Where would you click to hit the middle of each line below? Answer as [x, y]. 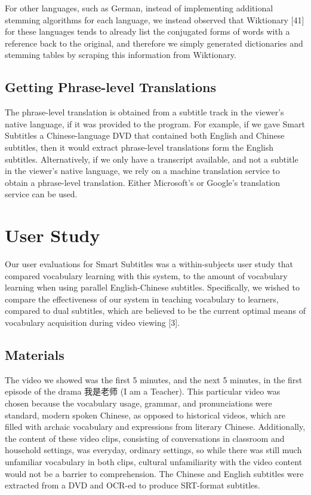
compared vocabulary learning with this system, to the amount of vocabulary [146, 275]
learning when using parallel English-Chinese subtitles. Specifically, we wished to [152, 287]
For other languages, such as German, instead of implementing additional [139, 8]
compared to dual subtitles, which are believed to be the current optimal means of [155, 311]
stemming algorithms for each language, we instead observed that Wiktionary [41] [155, 19]
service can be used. [41, 194]
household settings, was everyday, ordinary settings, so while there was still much [153, 450]
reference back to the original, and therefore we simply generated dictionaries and [154, 43]
